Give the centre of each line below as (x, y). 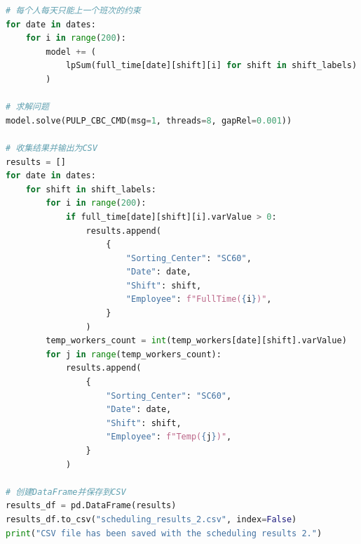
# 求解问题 (27, 107)
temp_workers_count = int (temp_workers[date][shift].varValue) (196, 341)
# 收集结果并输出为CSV (52, 148)
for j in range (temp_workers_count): (134, 354)
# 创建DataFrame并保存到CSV (66, 492)
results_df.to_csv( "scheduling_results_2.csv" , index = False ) (151, 519)
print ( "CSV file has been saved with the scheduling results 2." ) (164, 533)
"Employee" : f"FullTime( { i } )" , (199, 299)
